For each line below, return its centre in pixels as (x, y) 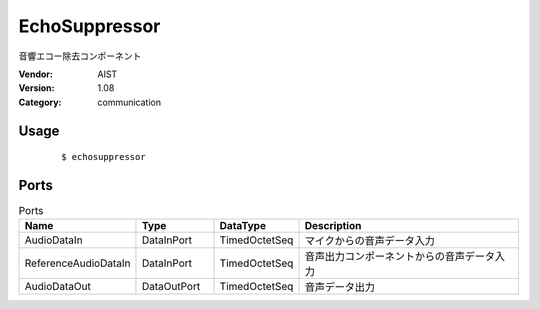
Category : (40, 102)
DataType (243, 226)
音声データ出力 (339, 287)
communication (129, 102)
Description (333, 226)
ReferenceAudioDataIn (77, 263)
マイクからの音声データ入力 (369, 241)
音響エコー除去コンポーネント (80, 56)
